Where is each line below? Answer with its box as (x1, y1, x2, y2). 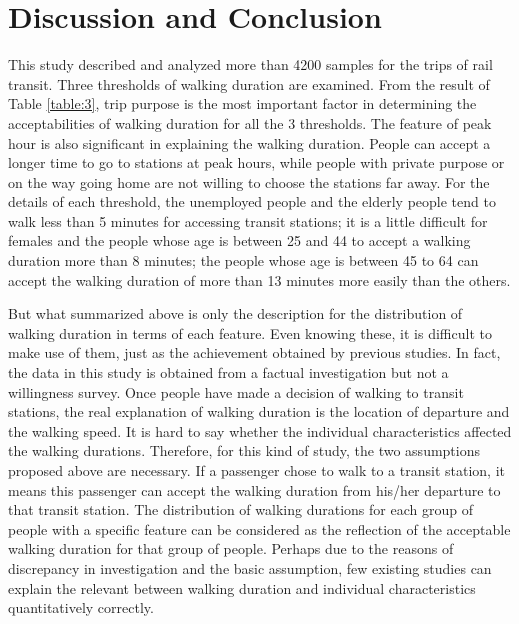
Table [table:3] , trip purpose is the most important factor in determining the (8, 93, 477, 114)
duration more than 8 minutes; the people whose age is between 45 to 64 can (8, 250, 479, 271)
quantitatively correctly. (8, 597, 154, 618)
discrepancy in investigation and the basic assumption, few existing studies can (8, 557, 492, 578)
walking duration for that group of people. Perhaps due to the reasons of (8, 538, 454, 559)
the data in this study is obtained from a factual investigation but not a (8, 362, 449, 383)
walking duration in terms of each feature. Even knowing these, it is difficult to (8, 322, 492, 343)
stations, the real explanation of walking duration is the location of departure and (8, 401, 510, 422)
